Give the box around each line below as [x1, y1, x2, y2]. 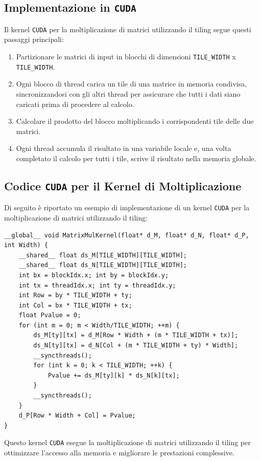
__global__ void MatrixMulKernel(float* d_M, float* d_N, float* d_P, [4, 231, 249, 239]
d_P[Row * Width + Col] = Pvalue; [18, 412, 136, 420]
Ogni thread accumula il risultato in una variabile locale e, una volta [16, 143, 231, 153]
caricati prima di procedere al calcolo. [16, 98, 134, 109]
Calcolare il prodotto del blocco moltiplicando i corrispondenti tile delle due [16, 116, 254, 126]
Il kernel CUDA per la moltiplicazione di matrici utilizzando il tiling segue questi [4, 24, 251, 34]
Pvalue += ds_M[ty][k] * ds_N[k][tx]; [48, 371, 180, 379]
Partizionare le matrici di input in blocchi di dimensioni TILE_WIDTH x [16, 51, 236, 62]
